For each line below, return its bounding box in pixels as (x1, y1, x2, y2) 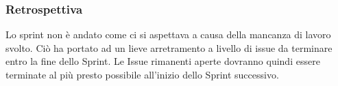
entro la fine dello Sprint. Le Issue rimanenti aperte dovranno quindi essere (5, 54, 320, 68)
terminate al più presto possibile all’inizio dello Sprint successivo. (5, 68, 279, 81)
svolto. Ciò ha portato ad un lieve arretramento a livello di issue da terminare (5, 40, 333, 55)
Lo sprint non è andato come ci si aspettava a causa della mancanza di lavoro (5, 27, 331, 42)
